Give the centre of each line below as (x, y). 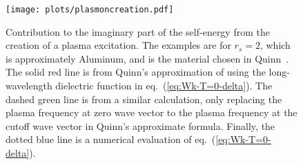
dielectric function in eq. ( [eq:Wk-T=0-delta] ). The (164, 86)
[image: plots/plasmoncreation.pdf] (90, 10)
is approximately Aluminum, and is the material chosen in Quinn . (147, 58)
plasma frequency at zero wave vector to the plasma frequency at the (151, 112)
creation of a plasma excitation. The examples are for (118, 45)
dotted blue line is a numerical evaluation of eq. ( (111, 139)
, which (275, 45)
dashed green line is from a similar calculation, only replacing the (144, 99)
